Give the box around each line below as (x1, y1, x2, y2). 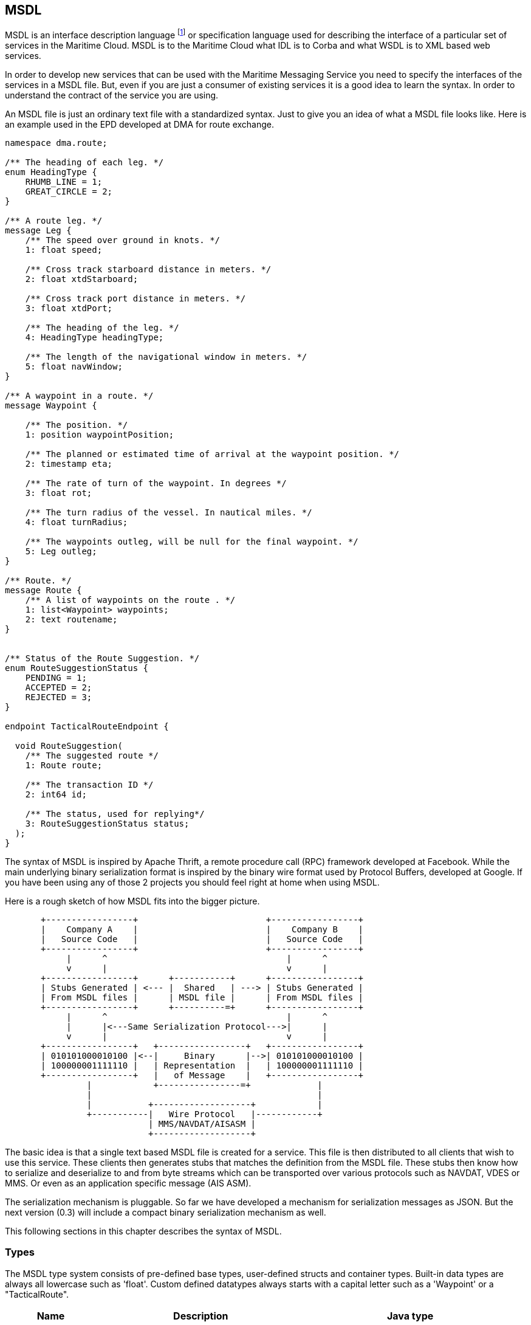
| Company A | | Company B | (41, 924, 364, 935)
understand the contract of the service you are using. (5, 90, 219, 101)
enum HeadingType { (5, 167, 97, 177)
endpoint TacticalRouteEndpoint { (5, 721, 169, 732)
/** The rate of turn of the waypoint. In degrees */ (25, 478, 287, 489)
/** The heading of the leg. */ (25, 323, 179, 333)
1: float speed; (25, 245, 103, 255)
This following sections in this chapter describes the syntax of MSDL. (5, 1226, 282, 1237)
